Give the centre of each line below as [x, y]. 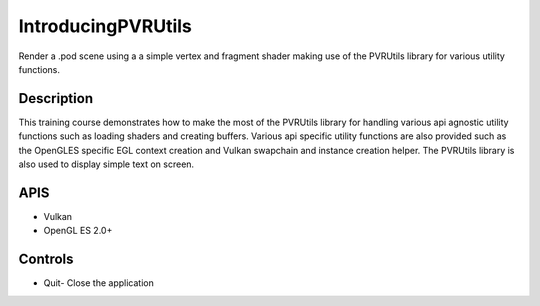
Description [56, 98]
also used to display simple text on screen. [106, 164]
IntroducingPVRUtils [105, 26]
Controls [46, 259]
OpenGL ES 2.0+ [78, 231]
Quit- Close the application [98, 283]
